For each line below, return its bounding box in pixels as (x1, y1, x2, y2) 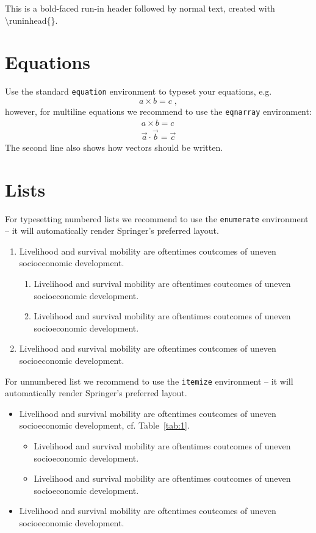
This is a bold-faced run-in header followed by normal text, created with (5, 2, 275, 14)
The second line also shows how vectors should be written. (5, 140, 223, 153)
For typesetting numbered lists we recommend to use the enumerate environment (5, 212, 309, 225)
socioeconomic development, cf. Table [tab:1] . (19, 419, 190, 432)
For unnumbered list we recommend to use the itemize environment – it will (5, 374, 293, 387)
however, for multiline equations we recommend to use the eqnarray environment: (5, 104, 312, 117)
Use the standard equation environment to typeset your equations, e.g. (5, 85, 272, 98)
